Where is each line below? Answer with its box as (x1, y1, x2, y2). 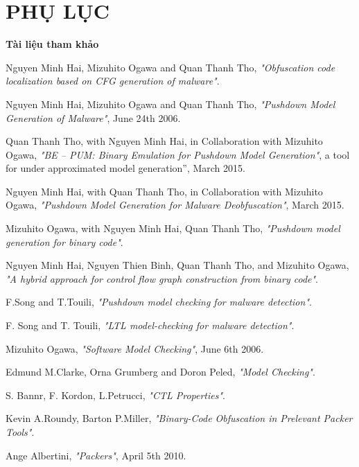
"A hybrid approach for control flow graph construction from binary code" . (6, 271, 319, 285)
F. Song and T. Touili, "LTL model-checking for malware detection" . (6, 318, 295, 333)
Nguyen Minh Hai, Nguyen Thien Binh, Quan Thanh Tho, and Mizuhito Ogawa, (6, 258, 349, 272)
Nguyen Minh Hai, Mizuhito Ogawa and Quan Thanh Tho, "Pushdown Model (6, 96, 335, 111)
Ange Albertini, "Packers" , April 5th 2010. (6, 448, 186, 462)
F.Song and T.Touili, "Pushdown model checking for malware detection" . (6, 294, 312, 309)
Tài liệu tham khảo (6, 37, 99, 51)
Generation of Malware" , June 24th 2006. (6, 110, 181, 125)
